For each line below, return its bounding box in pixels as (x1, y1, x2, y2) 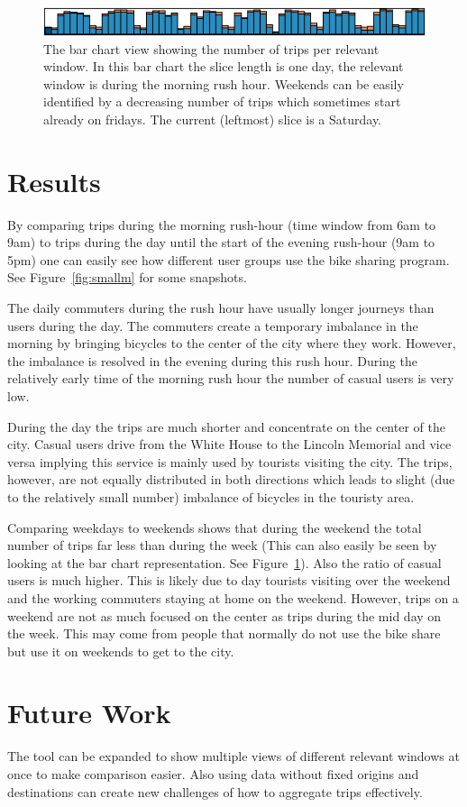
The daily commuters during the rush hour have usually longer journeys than (7, 298, 435, 316)
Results (7, 162, 101, 199)
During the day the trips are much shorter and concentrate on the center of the (7, 417, 445, 436)
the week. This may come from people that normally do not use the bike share (7, 624, 441, 643)
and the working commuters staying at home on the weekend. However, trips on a (7, 588, 459, 607)
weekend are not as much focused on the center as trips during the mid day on (7, 606, 442, 625)
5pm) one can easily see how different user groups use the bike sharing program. (7, 250, 450, 269)
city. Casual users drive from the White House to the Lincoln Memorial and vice (7, 435, 452, 454)
